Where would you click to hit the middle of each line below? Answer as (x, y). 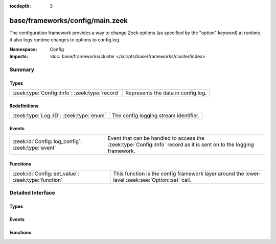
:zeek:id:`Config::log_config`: (47, 141)
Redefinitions (24, 106)
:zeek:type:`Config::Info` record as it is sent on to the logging (181, 144)
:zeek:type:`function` (38, 180)
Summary (22, 69)
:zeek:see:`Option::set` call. (158, 180)
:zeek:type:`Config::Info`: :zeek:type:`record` (66, 93)
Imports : (19, 57)
